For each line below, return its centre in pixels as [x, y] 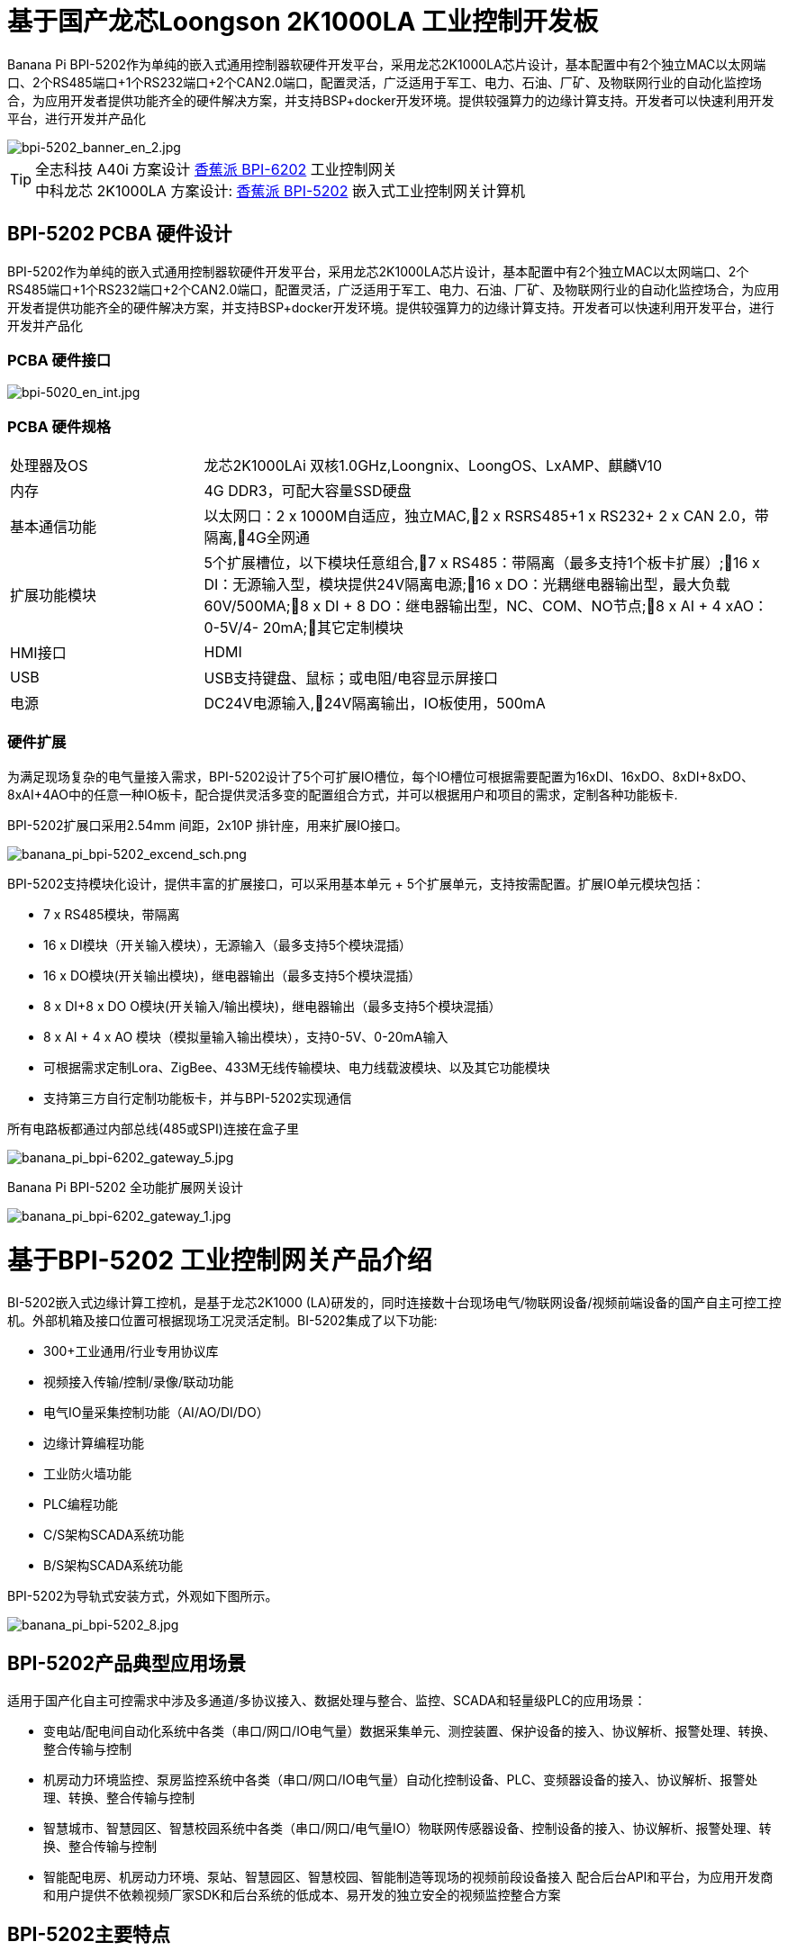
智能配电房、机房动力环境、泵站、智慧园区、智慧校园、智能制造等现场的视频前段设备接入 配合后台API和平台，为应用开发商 [408, 1877]
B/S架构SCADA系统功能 [113, 1566]
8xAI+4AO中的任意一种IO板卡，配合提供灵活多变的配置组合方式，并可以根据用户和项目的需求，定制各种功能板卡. [343, 794]
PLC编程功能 [81, 1504]
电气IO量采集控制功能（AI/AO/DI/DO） [156, 1413]
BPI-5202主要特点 [89, 1934]
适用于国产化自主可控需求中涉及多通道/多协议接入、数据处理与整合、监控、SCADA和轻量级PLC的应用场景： [327, 1701]
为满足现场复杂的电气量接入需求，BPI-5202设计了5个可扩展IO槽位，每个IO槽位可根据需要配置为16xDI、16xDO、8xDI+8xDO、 [380, 776]
